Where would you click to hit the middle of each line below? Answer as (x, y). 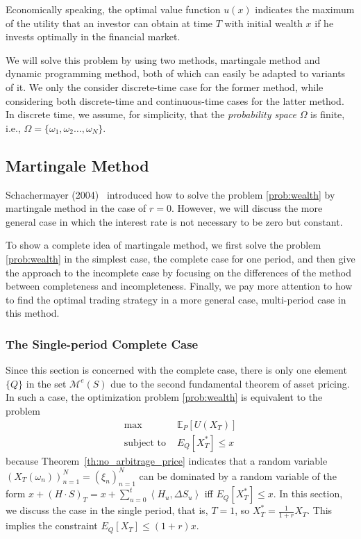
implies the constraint (52, 525)
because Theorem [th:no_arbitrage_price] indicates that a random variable (167, 460)
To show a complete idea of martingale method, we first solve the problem (163, 245)
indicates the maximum (305, 9)
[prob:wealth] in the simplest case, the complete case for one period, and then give (180, 258)
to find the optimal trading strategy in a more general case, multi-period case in (176, 299)
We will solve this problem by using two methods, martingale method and (163, 59)
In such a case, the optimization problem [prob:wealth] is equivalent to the (164, 397)
